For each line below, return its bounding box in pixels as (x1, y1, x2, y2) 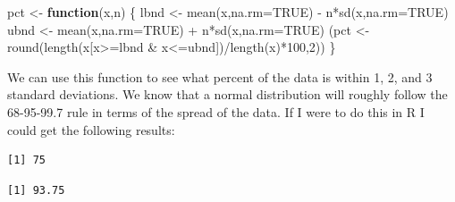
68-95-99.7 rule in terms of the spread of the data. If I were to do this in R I (7, 102, 425, 121)
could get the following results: (7, 120, 175, 139)
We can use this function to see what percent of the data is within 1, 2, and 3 (7, 67, 433, 86)
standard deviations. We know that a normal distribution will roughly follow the (7, 85, 448, 104)
